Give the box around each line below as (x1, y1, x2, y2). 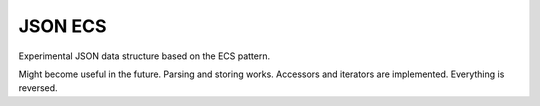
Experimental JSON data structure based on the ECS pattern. (18, 50, 270, 62)
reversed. (18, 82, 59, 94)
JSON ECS (18, 15, 107, 37)
